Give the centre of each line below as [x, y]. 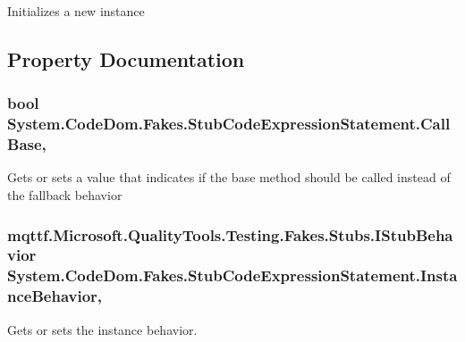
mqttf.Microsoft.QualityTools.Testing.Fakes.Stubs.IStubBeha [230, 234]
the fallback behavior [65, 195]
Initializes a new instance [76, 11]
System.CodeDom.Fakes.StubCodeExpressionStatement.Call [229, 124]
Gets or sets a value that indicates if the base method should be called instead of [229, 177]
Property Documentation [126, 58]
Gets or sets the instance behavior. [102, 329]
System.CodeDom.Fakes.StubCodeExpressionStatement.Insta [232, 275]
